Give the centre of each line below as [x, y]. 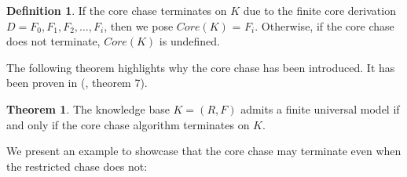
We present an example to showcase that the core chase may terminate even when [204, 151]
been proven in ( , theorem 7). [77, 83]
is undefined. [189, 41]
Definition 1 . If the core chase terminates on [117, 10]
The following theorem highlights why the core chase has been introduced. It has [201, 67]
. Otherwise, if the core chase [324, 25]
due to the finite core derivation [319, 10]
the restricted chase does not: [77, 166]
